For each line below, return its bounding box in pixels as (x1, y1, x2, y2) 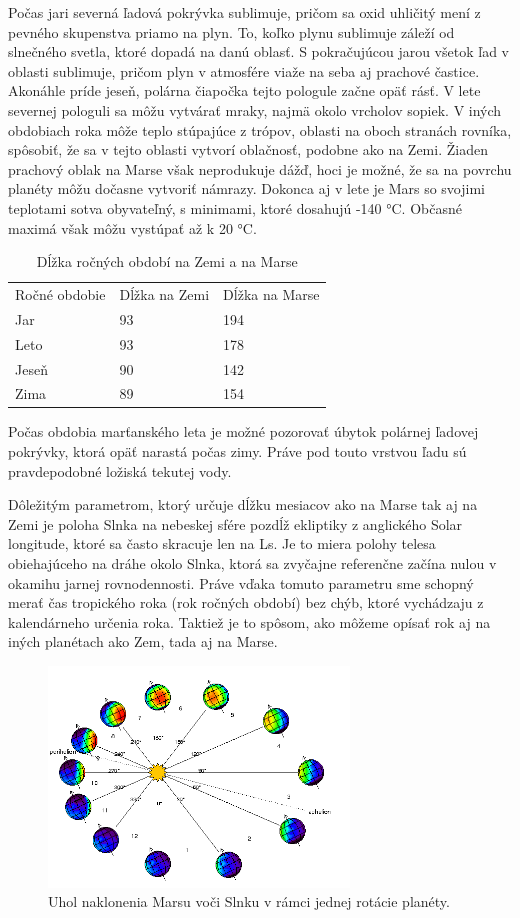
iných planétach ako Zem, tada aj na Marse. (8, 631, 278, 652)
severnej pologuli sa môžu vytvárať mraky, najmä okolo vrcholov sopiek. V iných (8, 99, 502, 120)
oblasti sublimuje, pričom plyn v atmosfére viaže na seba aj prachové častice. (8, 60, 480, 81)
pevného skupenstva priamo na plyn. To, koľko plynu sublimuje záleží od (8, 21, 455, 42)
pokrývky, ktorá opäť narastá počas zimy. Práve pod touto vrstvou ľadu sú (8, 441, 467, 462)
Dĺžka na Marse (223, 283, 320, 304)
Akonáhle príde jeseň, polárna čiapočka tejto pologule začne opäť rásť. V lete (8, 80, 481, 101)
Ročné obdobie (15, 283, 106, 304)
